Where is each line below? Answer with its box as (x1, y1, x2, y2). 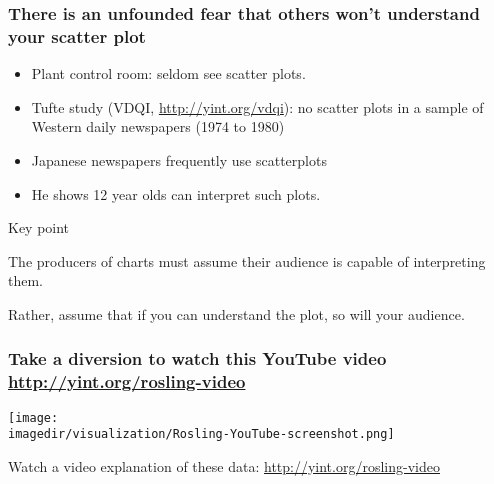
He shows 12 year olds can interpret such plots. (31, 183, 321, 204)
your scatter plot (8, 23, 146, 48)
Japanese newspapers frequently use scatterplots (31, 149, 327, 170)
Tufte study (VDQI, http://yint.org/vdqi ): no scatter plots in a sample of (31, 96, 484, 117)
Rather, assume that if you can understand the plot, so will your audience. (8, 303, 465, 324)
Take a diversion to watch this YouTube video (8, 346, 387, 371)
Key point (8, 217, 70, 238)
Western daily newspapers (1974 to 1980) (31, 116, 285, 137)
